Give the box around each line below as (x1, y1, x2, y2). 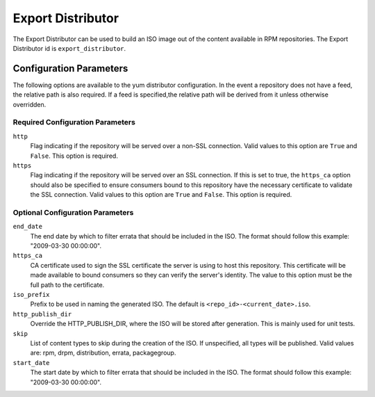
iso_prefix (12, 291, 50, 298)
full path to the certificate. (30, 280, 105, 289)
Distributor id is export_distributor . (12, 44, 126, 52)
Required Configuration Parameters (12, 118, 135, 127)
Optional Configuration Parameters (12, 207, 134, 217)
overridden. (12, 100, 47, 108)
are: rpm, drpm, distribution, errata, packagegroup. (30, 348, 176, 357)
